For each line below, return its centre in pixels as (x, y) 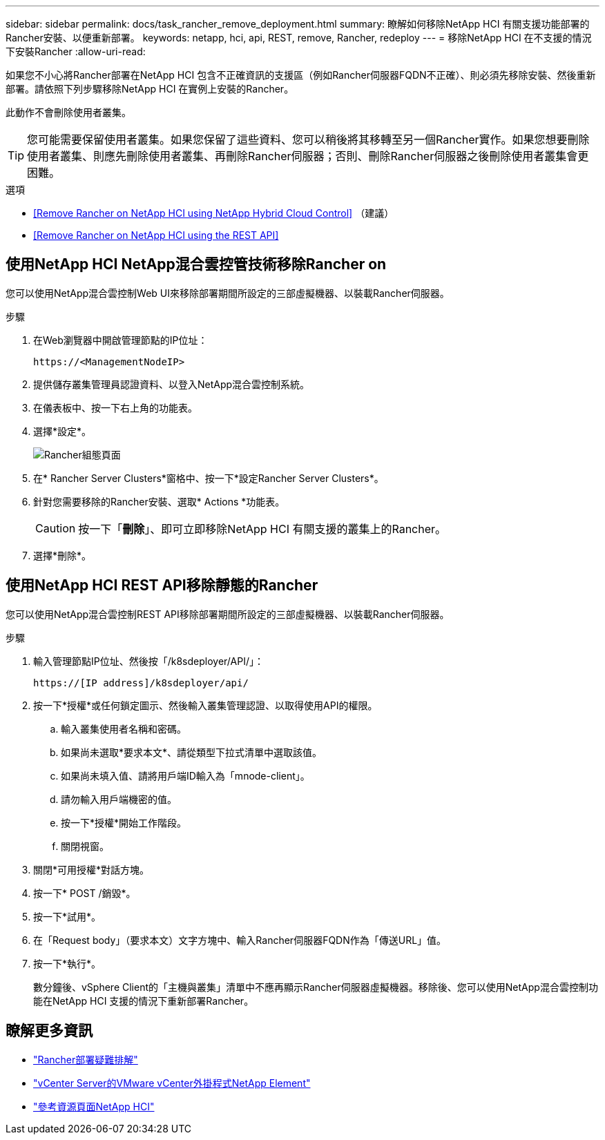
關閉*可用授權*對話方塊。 (92, 869)
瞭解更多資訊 (49, 1031)
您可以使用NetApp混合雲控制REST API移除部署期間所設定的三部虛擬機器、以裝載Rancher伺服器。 (228, 614)
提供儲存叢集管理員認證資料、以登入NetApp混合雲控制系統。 (172, 384)
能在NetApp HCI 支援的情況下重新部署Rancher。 (144, 1001)
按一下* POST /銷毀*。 (85, 893)
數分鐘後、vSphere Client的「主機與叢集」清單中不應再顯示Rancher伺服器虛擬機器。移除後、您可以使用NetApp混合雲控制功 (316, 987)
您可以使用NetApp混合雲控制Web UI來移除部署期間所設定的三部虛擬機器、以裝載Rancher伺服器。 (228, 293)
